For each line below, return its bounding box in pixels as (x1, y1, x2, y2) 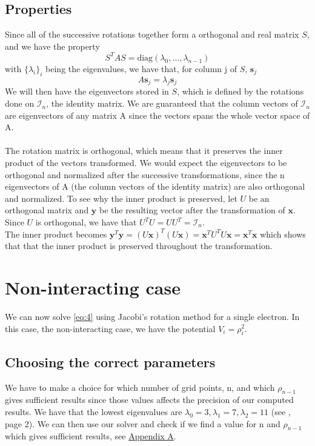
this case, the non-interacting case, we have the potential (5, 322, 216, 334)
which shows (260, 227, 306, 240)
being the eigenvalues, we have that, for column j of (45, 62, 237, 75)
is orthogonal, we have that (35, 216, 137, 228)
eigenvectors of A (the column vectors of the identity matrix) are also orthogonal (5, 180, 305, 193)
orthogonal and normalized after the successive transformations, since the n (5, 168, 285, 181)
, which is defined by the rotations (177, 85, 304, 98)
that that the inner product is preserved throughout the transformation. (5, 239, 273, 252)
